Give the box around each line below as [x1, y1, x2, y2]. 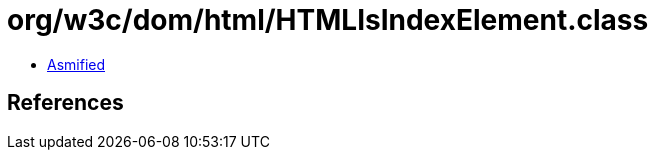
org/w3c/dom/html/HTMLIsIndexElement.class [7, 3, 649, 37]
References [7, 90, 124, 116]
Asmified [47, 55, 106, 73]
